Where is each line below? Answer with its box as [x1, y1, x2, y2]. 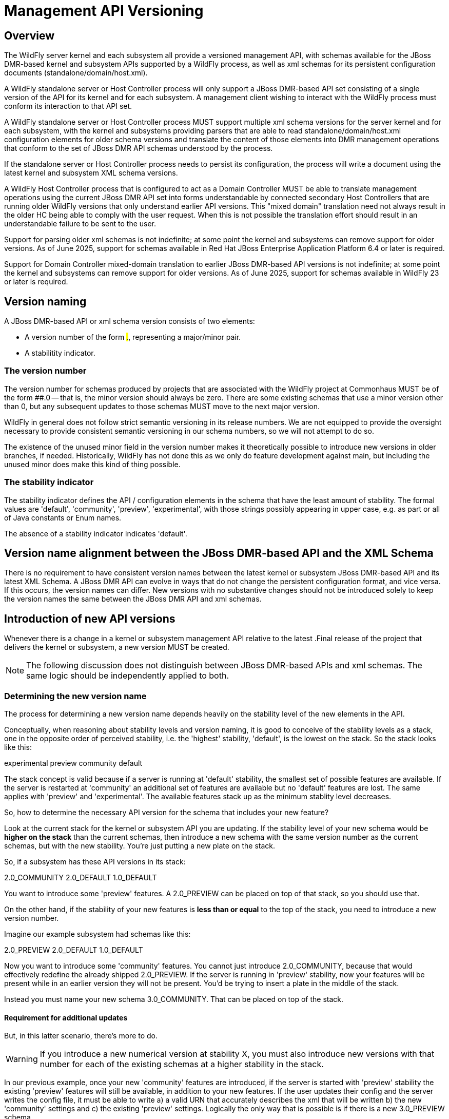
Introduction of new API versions [4, 612, 175, 625]
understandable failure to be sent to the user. [4, 219, 157, 228]
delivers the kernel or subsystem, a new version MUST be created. [4, 643, 229, 652]
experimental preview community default [4, 758, 143, 767]
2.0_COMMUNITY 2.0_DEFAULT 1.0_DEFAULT [4, 873, 157, 882]
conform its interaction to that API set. [4, 102, 132, 111]
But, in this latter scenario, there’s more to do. [4, 1031, 158, 1040]
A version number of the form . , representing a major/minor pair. [25, 333, 241, 342]
